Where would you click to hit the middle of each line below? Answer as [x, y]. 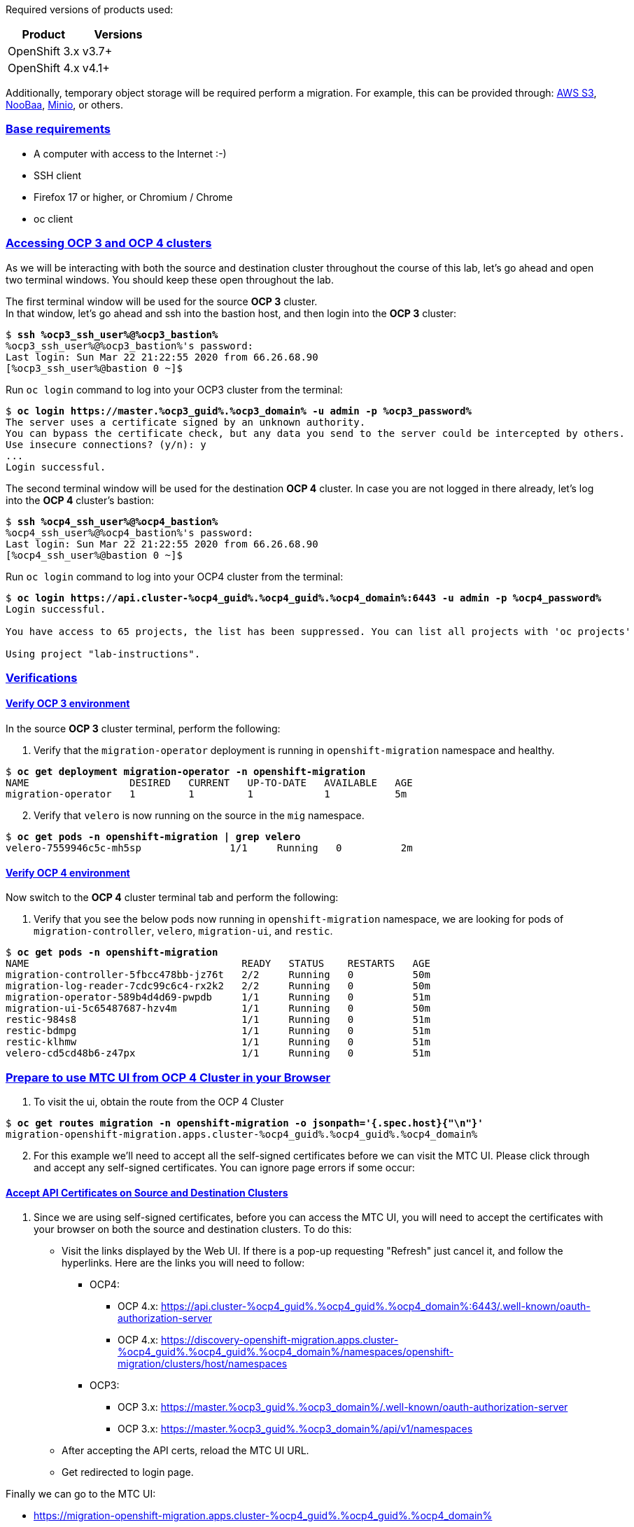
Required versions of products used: [90, 9]
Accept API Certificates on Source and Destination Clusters [147, 1192]
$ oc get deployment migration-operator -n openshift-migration [186, 772]
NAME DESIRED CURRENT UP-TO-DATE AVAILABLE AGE [209, 783]
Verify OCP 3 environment [68, 704]
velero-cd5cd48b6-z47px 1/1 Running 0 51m [218, 1053]
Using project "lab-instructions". [103, 654]
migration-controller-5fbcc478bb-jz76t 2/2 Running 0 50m [218, 975]
